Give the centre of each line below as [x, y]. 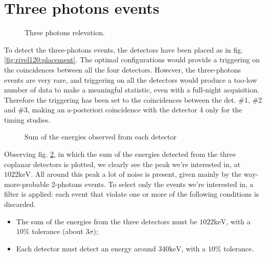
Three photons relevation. [65, 32]
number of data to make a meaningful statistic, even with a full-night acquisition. [132, 90]
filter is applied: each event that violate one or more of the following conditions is [132, 194]
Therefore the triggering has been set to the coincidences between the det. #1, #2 [133, 99]
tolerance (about [58, 231]
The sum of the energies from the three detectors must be [107, 221]
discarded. [20, 204]
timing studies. [27, 119]
